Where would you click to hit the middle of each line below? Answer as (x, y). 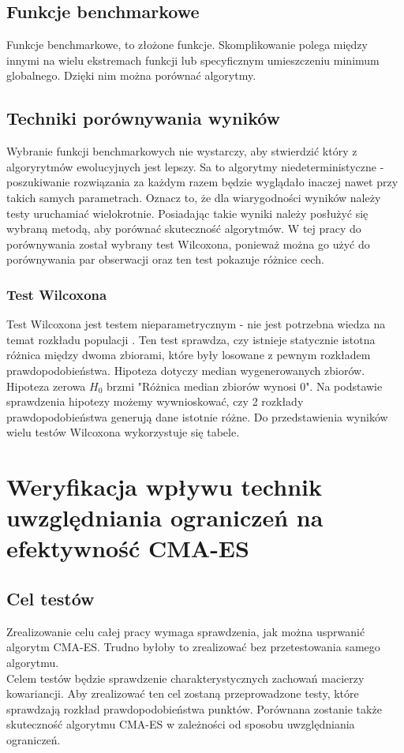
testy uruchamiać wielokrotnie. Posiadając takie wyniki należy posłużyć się (187, 213)
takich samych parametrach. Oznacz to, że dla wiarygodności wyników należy (194, 197)
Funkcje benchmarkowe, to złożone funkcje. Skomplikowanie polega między (187, 45)
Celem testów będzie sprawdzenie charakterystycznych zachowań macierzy (185, 678)
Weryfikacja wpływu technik (164, 487)
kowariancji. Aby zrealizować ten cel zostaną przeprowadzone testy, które (183, 693)
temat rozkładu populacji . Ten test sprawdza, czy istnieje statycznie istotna (191, 339)
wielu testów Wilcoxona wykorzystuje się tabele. (123, 432)
